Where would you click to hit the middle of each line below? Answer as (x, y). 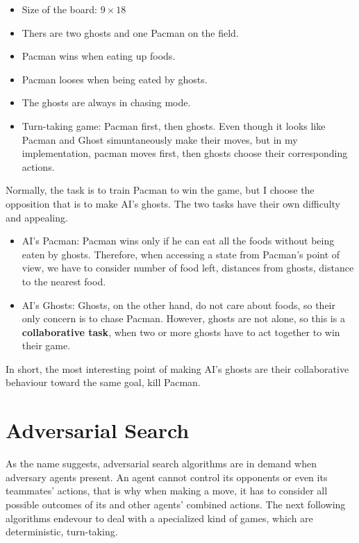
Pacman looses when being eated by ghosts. (115, 79)
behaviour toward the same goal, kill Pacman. (103, 382)
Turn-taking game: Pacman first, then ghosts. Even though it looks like (174, 125)
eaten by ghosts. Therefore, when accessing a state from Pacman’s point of (181, 254)
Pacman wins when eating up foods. (99, 56)
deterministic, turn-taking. (62, 532)
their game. (46, 345)
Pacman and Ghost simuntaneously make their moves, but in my (160, 139)
